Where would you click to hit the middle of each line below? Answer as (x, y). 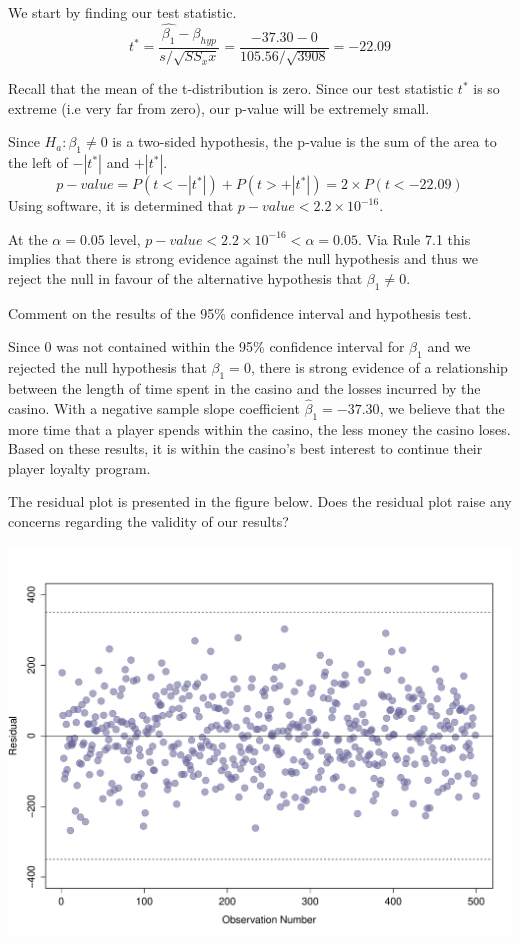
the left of (38, 162)
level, (125, 238)
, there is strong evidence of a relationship (379, 367)
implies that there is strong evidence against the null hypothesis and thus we (243, 258)
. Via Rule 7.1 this (414, 238)
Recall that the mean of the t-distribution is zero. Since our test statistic (231, 88)
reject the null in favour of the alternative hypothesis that (185, 278)
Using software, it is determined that (121, 205)
